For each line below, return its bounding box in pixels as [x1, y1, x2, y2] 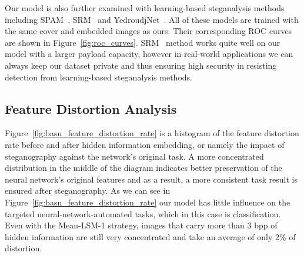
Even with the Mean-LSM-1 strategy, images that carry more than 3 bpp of [5, 219, 278, 231]
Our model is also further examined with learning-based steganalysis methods [5, 2, 285, 14]
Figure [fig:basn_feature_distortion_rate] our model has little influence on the [5, 196, 290, 208]
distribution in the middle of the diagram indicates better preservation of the [5, 161, 282, 174]
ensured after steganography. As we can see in [5, 184, 171, 197]
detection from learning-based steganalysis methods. [5, 70, 192, 83]
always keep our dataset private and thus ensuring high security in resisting [5, 59, 277, 71]
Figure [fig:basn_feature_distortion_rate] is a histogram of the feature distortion [5, 127, 299, 139]
